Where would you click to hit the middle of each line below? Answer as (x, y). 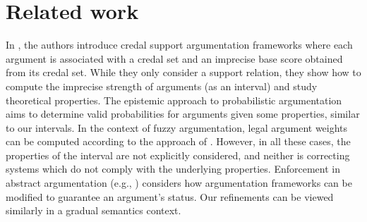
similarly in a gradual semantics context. (94, 210)
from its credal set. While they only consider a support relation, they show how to (183, 72)
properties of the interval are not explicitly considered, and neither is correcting (178, 155)
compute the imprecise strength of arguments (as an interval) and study (162, 86)
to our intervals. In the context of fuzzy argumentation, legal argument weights (177, 127)
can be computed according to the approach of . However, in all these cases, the (178, 141)
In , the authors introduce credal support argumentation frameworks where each (179, 45)
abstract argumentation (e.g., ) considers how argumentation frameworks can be (179, 183)
